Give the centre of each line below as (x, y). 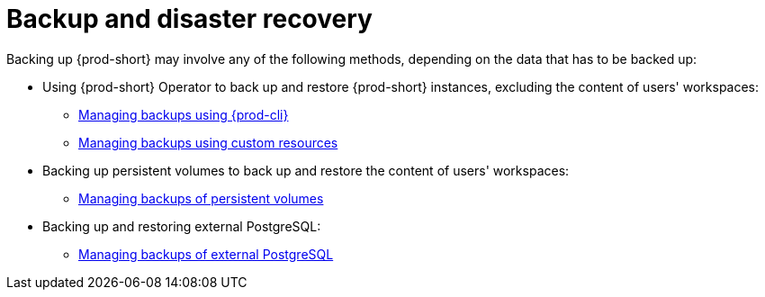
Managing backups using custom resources (208, 142)
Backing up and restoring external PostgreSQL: (182, 226)
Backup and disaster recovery (189, 19)
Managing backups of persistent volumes (201, 198)
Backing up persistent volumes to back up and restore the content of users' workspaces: (306, 170)
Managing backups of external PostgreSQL (206, 254)
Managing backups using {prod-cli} (184, 114)
